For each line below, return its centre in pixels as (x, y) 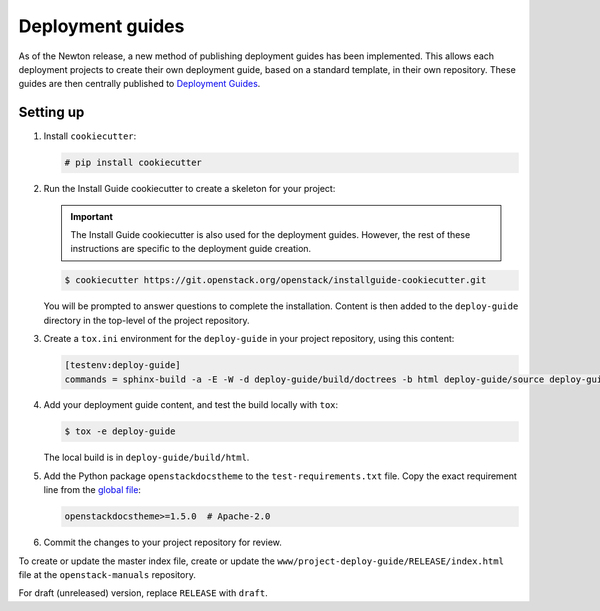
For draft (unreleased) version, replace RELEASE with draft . (143, 593)
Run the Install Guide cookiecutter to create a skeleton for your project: (189, 189)
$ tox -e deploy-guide (120, 431)
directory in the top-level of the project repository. (146, 320)
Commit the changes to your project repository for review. (162, 542)
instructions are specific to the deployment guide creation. (191, 249)
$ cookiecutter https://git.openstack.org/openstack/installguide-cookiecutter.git (275, 280)
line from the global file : (92, 490)
